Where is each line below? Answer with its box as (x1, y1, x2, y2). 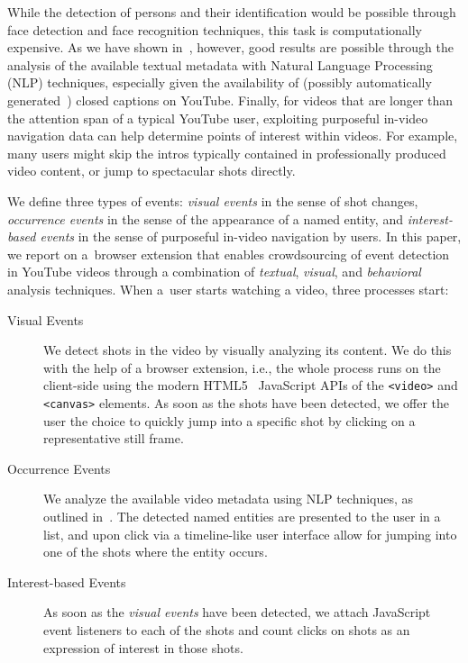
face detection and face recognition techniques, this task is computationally (7, 20, 423, 39)
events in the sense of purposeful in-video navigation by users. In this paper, (40, 227, 462, 246)
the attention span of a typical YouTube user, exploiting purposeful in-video (7, 108, 428, 127)
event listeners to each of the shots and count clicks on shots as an (43, 620, 410, 639)
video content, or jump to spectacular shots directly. (7, 161, 296, 180)
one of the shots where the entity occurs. (43, 542, 268, 561)
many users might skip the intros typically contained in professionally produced (7, 143, 446, 162)
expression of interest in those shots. (43, 638, 243, 657)
